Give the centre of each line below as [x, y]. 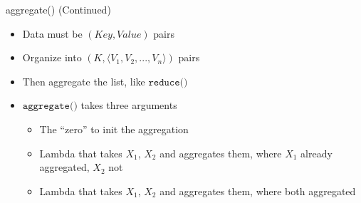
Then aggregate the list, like [84, 81]
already [316, 153]
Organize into [52, 57]
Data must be [52, 33]
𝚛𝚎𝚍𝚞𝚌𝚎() [168, 82]
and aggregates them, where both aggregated [258, 191]
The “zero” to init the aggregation [114, 129]
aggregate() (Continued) [58, 9]
